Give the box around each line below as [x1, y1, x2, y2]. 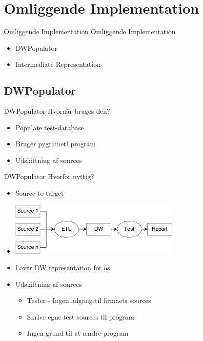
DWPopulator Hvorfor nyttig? [4, 171, 94, 181]
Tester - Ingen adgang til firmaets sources [27, 295, 151, 305]
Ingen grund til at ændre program [27, 328, 129, 338]
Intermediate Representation [15, 59, 101, 69]
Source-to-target [15, 188, 64, 198]
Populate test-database [15, 122, 84, 132]
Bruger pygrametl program [15, 139, 96, 149]
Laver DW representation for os [15, 262, 110, 273]
